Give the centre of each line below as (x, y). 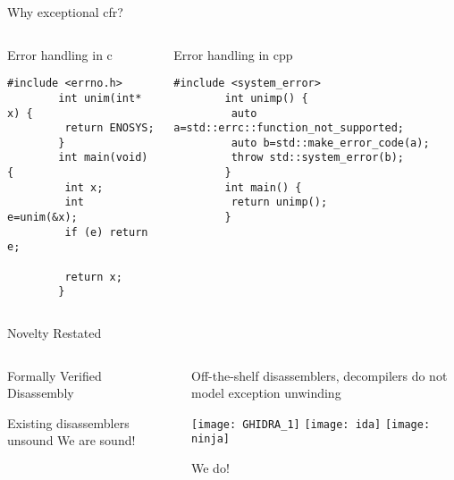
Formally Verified (55, 375)
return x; (93, 277)
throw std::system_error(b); (317, 158)
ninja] (210, 439)
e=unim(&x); (42, 218)
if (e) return (106, 232)
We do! (210, 468)
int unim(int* (100, 98)
